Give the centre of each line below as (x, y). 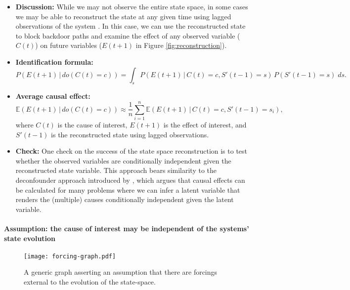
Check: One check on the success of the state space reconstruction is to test (131, 151)
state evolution (30, 238)
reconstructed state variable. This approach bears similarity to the (116, 170)
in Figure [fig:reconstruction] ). (181, 45)
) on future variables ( (69, 45)
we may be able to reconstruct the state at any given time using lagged (123, 16)
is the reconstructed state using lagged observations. (130, 134)
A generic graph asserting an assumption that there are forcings (121, 272)
